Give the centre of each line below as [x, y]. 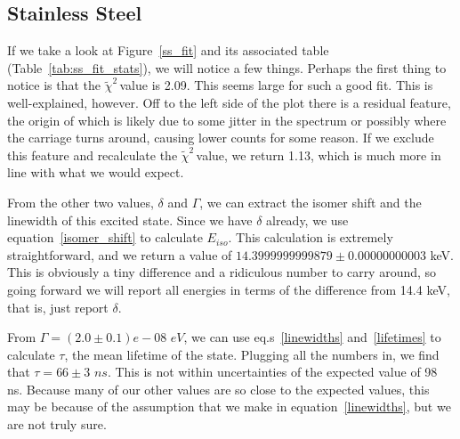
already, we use [307, 219]
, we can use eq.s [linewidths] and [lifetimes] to [312, 337]
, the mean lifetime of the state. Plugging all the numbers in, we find [252, 354]
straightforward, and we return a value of [120, 254]
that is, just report [58, 307]
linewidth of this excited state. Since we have [130, 219]
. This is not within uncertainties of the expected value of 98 [272, 372]
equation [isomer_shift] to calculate [105, 237]
